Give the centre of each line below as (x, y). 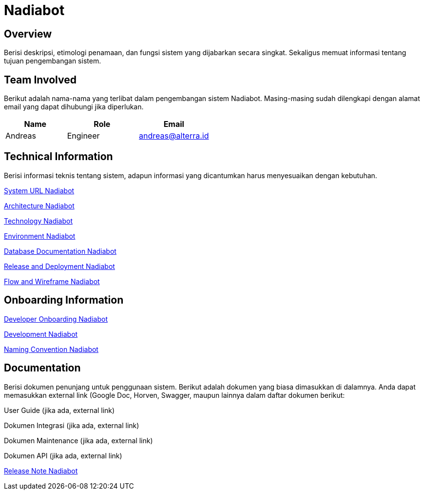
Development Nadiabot (41, 334)
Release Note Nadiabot (41, 471)
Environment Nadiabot (40, 236)
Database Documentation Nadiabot (60, 251)
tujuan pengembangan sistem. (53, 61)
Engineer (83, 136)
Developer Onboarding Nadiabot (56, 319)
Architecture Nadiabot (39, 206)
